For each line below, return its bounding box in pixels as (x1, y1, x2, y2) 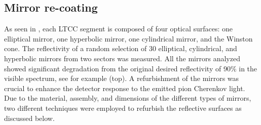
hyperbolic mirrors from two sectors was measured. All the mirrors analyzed (4, 53, 240, 63)
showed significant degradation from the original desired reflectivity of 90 (4, 63, 231, 73)
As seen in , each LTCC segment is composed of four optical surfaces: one (4, 23, 233, 34)
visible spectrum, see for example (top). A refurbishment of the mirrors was (4, 73, 239, 84)
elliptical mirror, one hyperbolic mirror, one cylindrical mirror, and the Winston (4, 33, 253, 44)
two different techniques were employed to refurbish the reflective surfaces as (4, 102, 242, 113)
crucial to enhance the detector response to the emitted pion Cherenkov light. (4, 82, 245, 93)
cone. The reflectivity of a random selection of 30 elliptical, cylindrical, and (4, 43, 237, 54)
